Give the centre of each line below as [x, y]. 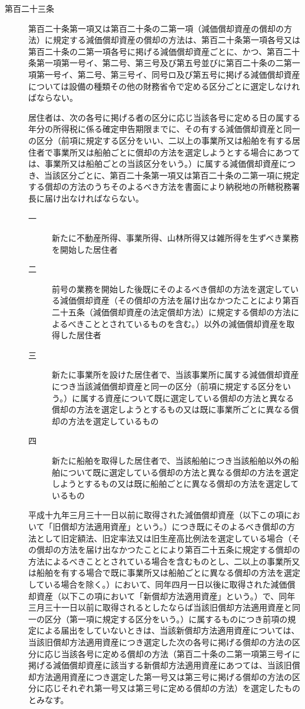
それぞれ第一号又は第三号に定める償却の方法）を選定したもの [180, 688]
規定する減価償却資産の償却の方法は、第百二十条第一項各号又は [176, 40]
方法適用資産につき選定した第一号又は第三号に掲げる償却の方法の [164, 676]
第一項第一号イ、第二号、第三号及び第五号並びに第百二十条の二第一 [168, 63]
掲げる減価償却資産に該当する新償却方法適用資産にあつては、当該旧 [160, 665]
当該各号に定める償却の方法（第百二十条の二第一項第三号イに [180, 653]
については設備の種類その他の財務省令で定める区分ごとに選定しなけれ [164, 86]
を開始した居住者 [85, 249]
